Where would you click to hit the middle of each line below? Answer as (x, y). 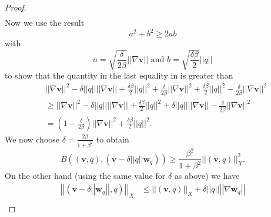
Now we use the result (45, 23)
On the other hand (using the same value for (85, 176)
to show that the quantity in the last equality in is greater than (119, 75)
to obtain (113, 139)
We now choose (32, 139)
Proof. (16, 7)
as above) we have (207, 176)
